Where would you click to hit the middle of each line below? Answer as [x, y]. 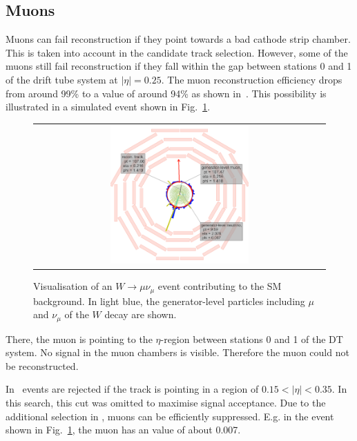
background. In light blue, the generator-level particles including [169, 301]
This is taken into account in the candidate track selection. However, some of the [177, 52]
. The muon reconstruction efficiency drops [252, 79]
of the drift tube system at [62, 79]
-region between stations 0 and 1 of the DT [252, 339]
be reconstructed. [42, 365]
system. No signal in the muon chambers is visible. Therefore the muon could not [177, 352]
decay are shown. [141, 314]
